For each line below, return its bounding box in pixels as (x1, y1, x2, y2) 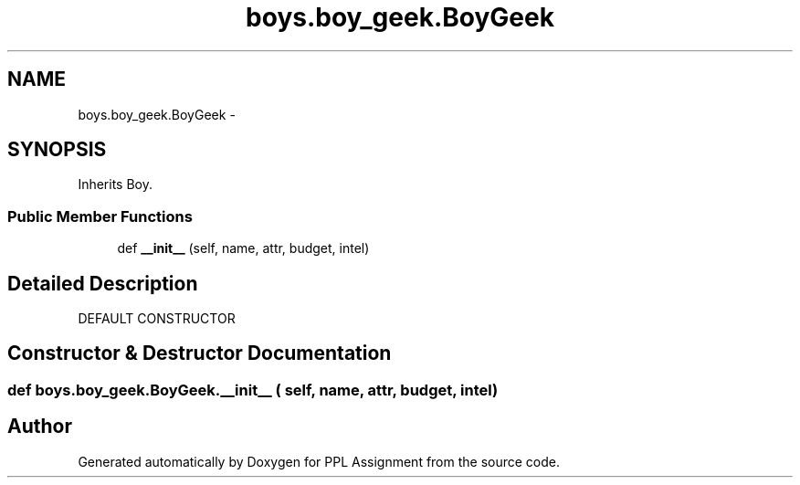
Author (7, 415, 72, 438)
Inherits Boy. (78, 176, 153, 193)
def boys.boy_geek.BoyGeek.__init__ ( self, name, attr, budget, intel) (7, 380, 499, 399)
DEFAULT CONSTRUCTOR (78, 311, 236, 327)
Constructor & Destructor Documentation (7, 342, 392, 365)
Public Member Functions (7, 206, 193, 226)
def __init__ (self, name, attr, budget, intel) (117, 240, 370, 257)
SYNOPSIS (7, 138, 107, 162)
